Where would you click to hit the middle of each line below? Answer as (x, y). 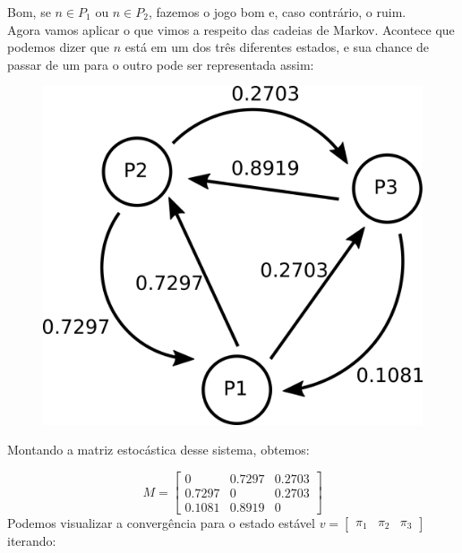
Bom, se (29, 12)
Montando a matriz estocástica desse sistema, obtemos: (158, 450)
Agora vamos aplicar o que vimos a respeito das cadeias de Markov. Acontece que (231, 29)
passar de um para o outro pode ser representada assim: (161, 64)
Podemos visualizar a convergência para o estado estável (161, 523)
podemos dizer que (59, 47)
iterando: (32, 541)
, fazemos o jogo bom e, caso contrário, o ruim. (278, 12)
